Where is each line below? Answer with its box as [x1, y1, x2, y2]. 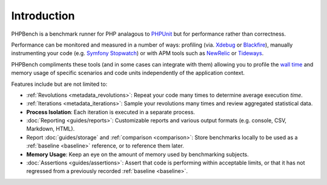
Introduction [11, 9, 75, 22]
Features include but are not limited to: [11, 80, 108, 88]
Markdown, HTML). [26, 125, 75, 132]
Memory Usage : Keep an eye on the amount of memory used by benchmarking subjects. [26, 151, 249, 158]
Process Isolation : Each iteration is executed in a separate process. [26, 108, 195, 115]
